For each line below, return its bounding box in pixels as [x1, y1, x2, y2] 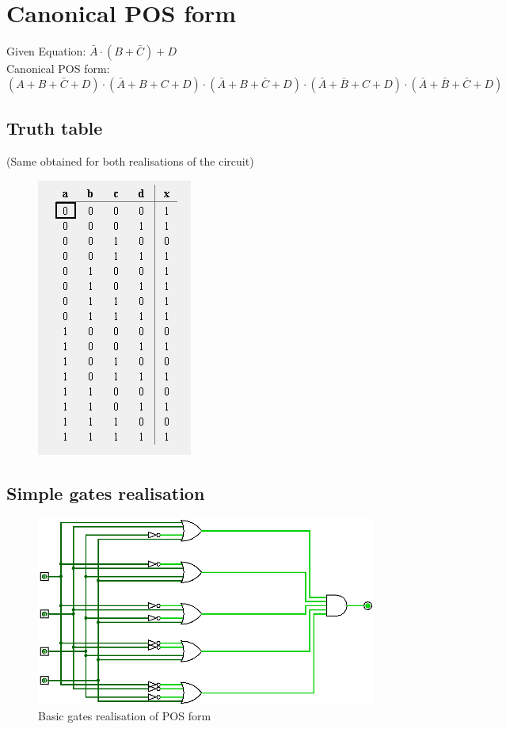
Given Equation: [6, 43, 86, 59]
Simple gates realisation [6, 480, 205, 505]
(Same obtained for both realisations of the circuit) [6, 152, 254, 169]
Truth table [6, 116, 103, 140]
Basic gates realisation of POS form [38, 708, 211, 724]
